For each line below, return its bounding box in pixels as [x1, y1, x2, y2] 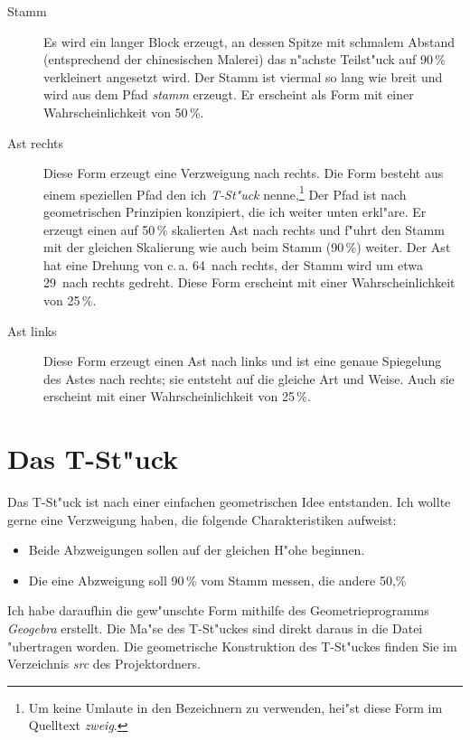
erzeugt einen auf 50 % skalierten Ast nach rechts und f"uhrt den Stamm [43, 220, 445, 239]
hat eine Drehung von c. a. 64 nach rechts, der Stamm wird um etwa [43, 255, 424, 274]
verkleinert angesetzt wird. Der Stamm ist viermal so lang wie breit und [43, 67, 443, 86]
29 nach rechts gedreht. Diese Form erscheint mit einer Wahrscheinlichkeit [43, 273, 456, 292]
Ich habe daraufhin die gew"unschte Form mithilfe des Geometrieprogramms [7, 601, 429, 620]
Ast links [7, 321, 57, 340]
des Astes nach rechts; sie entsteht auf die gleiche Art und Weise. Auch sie [43, 369, 455, 388]
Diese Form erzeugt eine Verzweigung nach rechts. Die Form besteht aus [43, 164, 444, 183]
